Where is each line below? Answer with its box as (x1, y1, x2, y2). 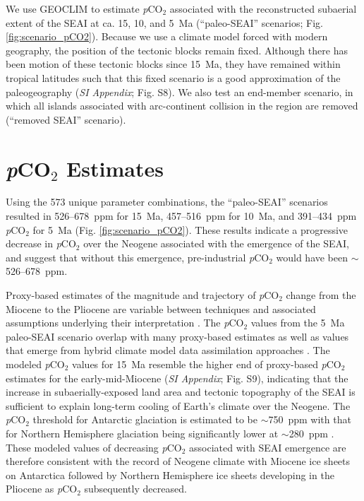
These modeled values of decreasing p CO (6, 440, 182, 454)
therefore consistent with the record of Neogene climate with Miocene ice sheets (6, 454, 351, 468)
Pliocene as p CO (6, 481, 78, 496)
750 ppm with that (268, 412, 351, 427)
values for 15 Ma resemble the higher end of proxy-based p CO (72, 357, 341, 371)
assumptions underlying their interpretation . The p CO (6, 315, 244, 330)
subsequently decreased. (84, 481, 187, 496)
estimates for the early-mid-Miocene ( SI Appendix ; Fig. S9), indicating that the (6, 370, 348, 385)
